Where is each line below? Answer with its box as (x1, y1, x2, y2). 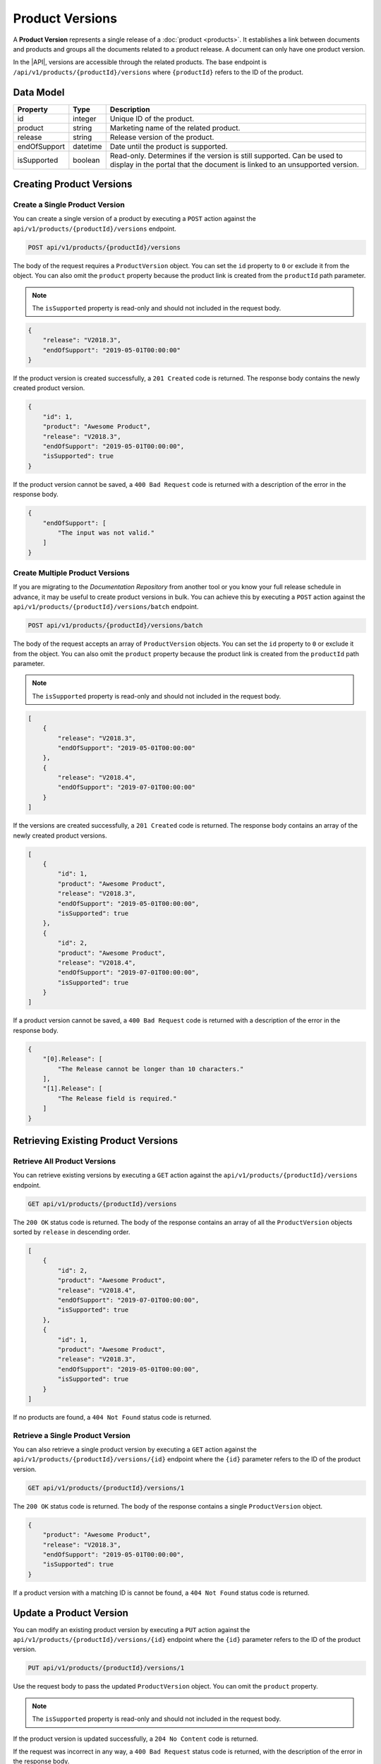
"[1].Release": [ (42, 1085, 103, 1093)
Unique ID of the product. (109, 114, 195, 123)
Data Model (13, 86, 65, 98)
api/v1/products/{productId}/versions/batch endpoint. (13, 603, 199, 611)
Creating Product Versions (13, 179, 133, 191)
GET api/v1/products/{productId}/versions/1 (28, 1484, 185, 1492)
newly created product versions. (13, 831, 107, 840)
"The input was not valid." (57, 528, 155, 536)
